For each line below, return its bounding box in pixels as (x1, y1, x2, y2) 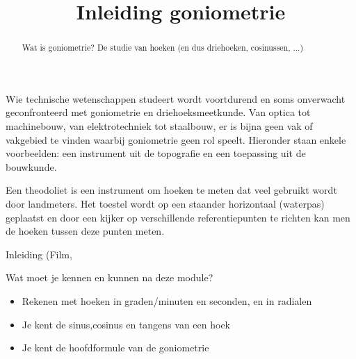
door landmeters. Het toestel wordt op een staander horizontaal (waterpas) (6, 196, 325, 210)
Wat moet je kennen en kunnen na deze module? (6, 270, 213, 285)
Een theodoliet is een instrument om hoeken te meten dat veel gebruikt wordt (6, 183, 337, 197)
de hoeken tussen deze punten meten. (6, 224, 165, 238)
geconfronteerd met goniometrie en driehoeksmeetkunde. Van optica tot (6, 105, 311, 119)
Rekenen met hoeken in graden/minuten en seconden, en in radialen (22, 293, 312, 308)
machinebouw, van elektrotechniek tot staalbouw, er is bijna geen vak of (6, 119, 313, 133)
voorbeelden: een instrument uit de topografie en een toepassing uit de (6, 146, 306, 160)
